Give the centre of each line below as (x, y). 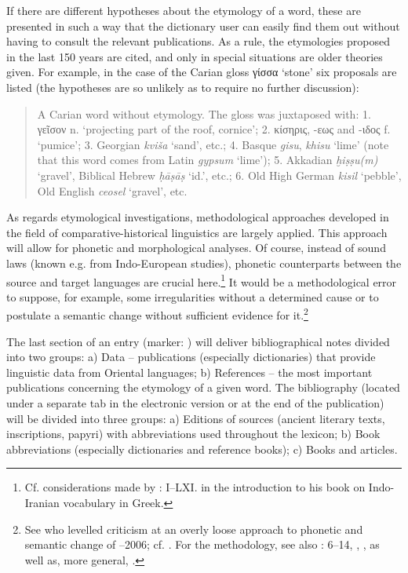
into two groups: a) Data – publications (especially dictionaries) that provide (191, 357)
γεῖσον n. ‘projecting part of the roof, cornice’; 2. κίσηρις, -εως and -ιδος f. (214, 129)
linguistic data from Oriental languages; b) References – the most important (189, 372)
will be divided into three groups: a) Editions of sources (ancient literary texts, (196, 418)
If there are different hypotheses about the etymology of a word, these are (184, 10)
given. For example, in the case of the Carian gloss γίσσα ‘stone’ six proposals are (202, 72)
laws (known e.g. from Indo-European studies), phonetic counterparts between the (204, 263)
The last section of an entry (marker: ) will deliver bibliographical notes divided (198, 341)
